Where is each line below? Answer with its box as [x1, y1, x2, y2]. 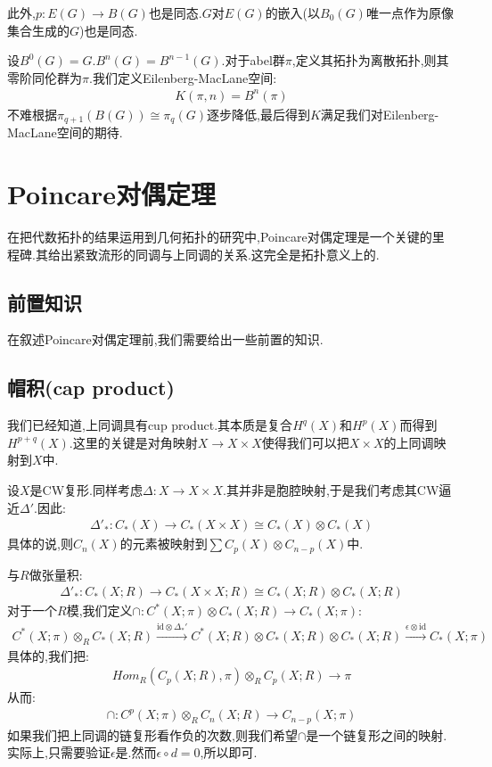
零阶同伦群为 [7, 68, 82, 87]
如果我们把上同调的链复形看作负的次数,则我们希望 [7, 725, 298, 744]
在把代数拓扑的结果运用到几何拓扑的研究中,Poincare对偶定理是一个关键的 [7, 227, 432, 246]
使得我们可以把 [261, 433, 349, 451]
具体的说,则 [7, 534, 73, 553]
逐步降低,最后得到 [206, 104, 310, 123]
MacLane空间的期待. [7, 123, 123, 142]
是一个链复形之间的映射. [306, 725, 447, 744]
